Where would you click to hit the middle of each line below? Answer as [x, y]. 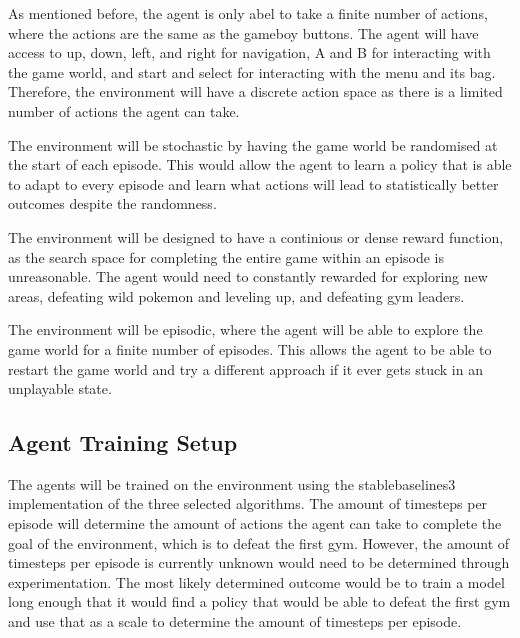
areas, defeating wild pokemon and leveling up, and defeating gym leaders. [236, 295]
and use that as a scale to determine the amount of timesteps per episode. [235, 621]
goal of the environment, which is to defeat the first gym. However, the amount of [259, 542]
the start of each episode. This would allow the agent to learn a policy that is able [260, 164]
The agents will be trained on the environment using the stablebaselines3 [232, 483]
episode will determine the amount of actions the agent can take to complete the [255, 523]
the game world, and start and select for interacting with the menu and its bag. [252, 71]
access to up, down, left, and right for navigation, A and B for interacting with [249, 52]
